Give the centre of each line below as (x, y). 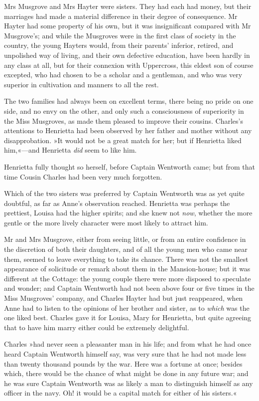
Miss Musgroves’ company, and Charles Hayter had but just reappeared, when (124, 298)
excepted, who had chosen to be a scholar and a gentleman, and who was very (123, 75)
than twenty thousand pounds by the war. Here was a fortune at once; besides (123, 363)
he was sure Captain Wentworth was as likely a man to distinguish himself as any (129, 383)
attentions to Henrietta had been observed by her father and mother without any (128, 130)
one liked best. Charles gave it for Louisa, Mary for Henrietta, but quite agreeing (128, 317)
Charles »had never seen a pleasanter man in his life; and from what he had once (128, 344)
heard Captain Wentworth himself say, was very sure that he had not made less (125, 354)
